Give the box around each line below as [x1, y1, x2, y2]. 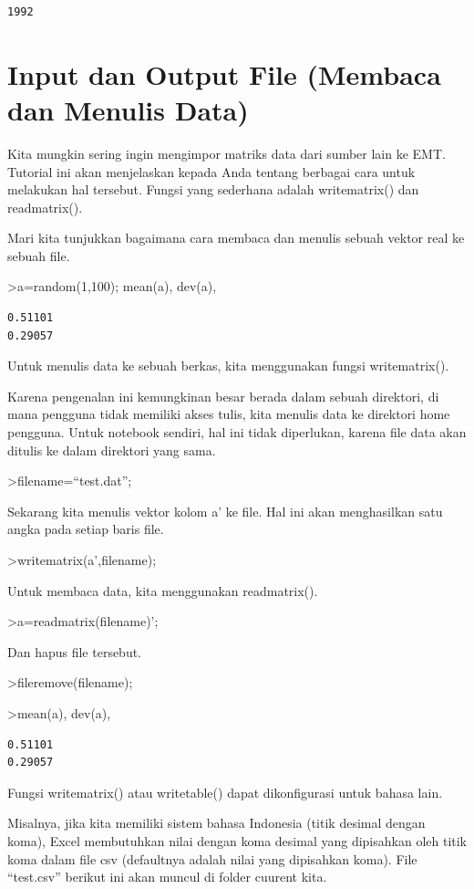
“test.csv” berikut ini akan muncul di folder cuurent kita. [7, 867, 327, 886]
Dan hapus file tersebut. [7, 642, 142, 661]
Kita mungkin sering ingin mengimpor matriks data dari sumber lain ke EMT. [7, 143, 446, 162]
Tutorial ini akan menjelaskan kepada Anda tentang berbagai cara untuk [7, 162, 416, 181]
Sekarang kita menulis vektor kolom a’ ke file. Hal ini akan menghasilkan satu [7, 501, 443, 520]
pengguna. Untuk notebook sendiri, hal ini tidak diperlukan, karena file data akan [7, 423, 467, 442]
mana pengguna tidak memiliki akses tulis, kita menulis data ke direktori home [7, 404, 450, 424]
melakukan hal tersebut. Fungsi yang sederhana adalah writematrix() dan [7, 180, 419, 199]
